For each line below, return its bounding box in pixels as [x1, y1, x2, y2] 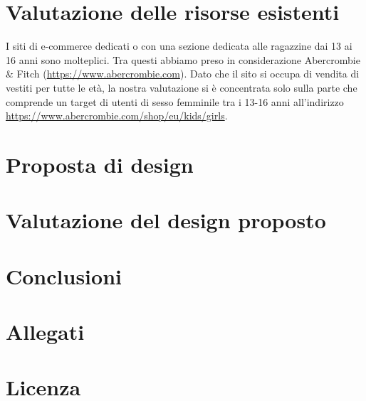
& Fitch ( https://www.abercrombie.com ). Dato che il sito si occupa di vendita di [6, 66, 360, 81]
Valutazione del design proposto [6, 205, 326, 235]
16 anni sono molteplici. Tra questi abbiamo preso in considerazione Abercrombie [6, 52, 360, 67]
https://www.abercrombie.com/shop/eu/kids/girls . [6, 108, 228, 123]
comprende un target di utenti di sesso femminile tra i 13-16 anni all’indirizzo [6, 94, 344, 109]
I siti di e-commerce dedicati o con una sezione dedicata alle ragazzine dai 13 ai [6, 38, 352, 53]
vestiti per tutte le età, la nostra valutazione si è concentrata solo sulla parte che [6, 80, 357, 95]
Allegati [6, 317, 85, 346]
